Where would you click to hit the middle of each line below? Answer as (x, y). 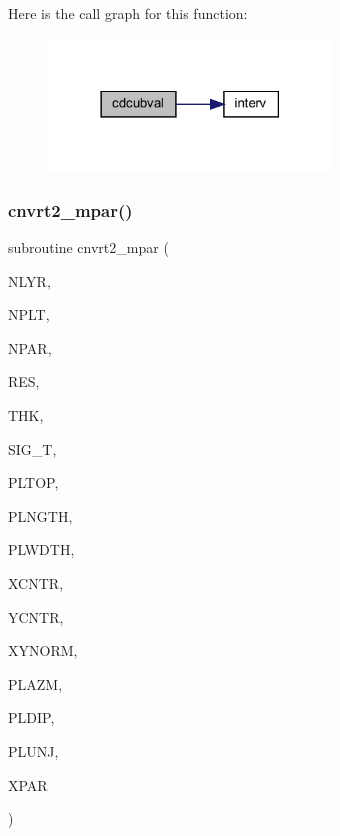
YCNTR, (36, 616)
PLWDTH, (41, 549)
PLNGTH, (40, 515)
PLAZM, (35, 683)
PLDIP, (31, 717)
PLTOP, (33, 482)
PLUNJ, (33, 750)
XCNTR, (36, 583)
